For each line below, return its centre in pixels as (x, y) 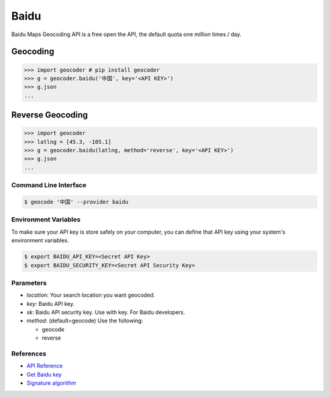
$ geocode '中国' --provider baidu (76, 202)
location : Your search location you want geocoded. (91, 295)
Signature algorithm (51, 383)
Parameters (29, 283)
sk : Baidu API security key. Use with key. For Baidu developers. (106, 313)
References (29, 354)
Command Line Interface (49, 185)
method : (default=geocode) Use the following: (85, 321)
